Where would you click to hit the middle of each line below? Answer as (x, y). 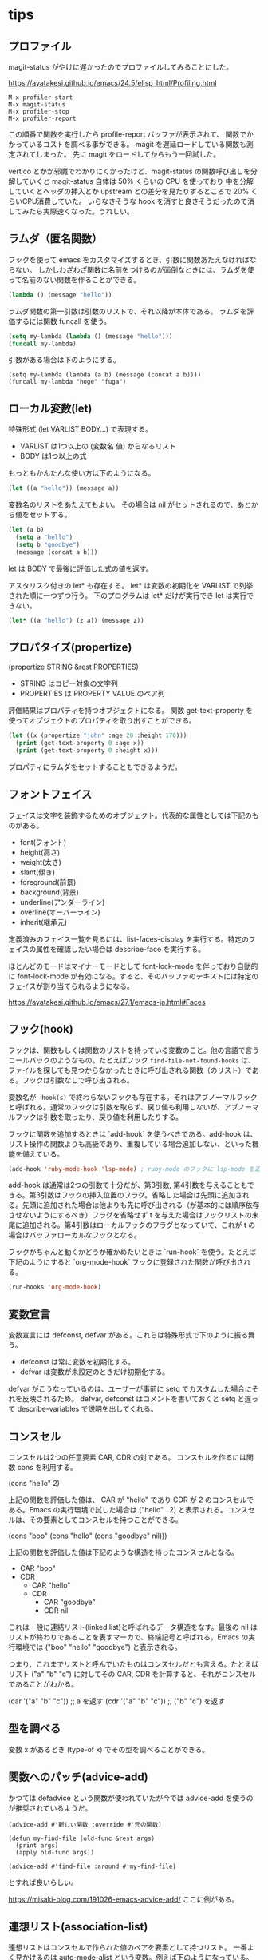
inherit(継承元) (43, 922)
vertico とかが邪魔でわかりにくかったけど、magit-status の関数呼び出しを (130, 171)
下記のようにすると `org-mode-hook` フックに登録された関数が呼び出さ (126, 1262)
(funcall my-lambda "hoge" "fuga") (67, 382)
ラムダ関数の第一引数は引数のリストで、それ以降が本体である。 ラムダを (128, 311)
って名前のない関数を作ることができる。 (75, 279)
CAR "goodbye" (69, 1602)
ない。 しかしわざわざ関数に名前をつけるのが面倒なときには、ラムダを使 (135, 269)
